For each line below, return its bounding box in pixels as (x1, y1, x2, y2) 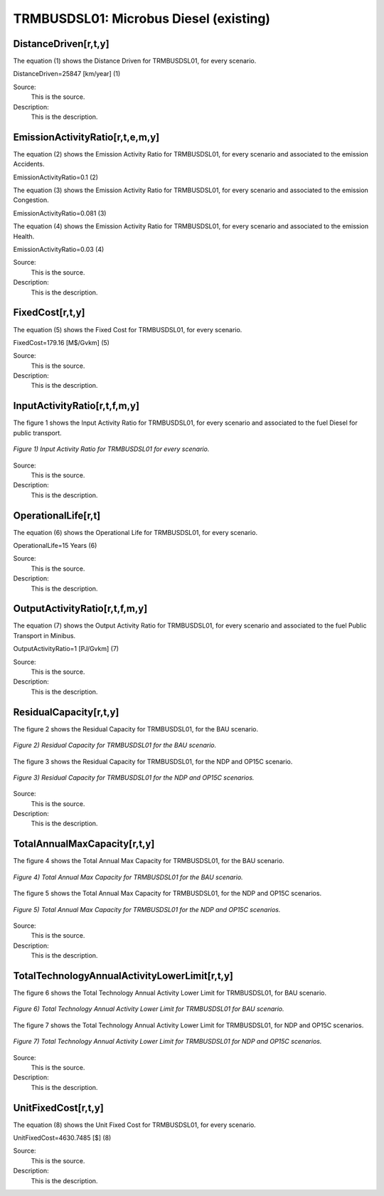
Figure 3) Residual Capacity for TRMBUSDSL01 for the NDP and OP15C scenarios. (13, 773, 255, 782)
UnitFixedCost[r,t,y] (13, 1101, 105, 1113)
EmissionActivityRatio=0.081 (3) (13, 208, 107, 217)
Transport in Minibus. (13, 631, 76, 640)
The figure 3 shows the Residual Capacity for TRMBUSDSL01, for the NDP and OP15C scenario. (13, 757, 293, 766)
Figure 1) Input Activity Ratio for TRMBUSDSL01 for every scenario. (13, 445, 210, 453)
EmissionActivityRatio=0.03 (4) (13, 245, 105, 254)
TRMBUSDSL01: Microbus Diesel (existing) (13, 11, 270, 26)
